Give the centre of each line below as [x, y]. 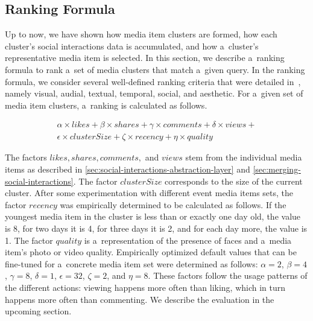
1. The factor [29, 240]
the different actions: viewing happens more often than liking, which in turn [145, 287]
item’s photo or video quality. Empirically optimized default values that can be [151, 252]
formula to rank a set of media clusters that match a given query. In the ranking [155, 69]
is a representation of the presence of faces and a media [188, 240]
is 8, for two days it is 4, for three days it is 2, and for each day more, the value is [156, 228]
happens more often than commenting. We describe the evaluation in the [140, 299]
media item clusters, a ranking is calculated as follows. [106, 105]
